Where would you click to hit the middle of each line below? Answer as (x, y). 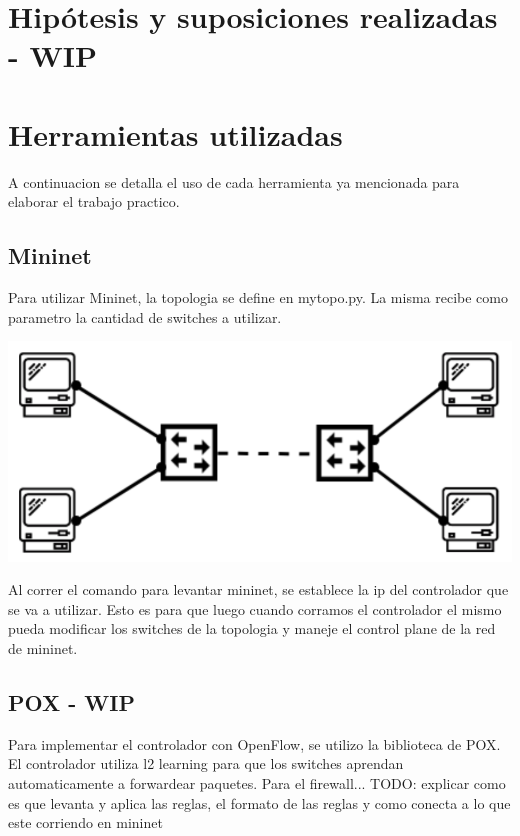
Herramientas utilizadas (175, 133)
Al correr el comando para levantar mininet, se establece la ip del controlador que (258, 589)
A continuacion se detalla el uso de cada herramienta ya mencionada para (234, 181)
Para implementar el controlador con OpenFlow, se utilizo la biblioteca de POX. (254, 743)
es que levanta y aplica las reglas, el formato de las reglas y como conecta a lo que (259, 802)
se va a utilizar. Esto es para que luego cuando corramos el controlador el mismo (255, 608)
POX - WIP (71, 701)
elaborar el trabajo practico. (94, 201)
